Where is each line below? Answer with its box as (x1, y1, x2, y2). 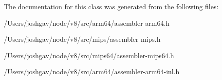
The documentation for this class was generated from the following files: (4, 1, 219, 11)
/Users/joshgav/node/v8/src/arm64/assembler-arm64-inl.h (4, 66, 180, 77)
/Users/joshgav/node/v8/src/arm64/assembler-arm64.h (4, 17, 170, 28)
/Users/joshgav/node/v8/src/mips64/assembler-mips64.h (4, 50, 174, 60)
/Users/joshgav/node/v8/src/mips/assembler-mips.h (4, 34, 161, 44)
